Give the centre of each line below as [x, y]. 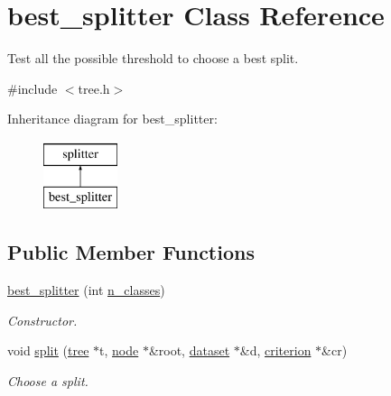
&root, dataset [189, 350]
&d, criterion [275, 350]
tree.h [94, 88]
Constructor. [42, 320]
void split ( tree [48, 350]
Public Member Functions [131, 252]
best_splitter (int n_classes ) [86, 290]
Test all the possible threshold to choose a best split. [153, 58]
